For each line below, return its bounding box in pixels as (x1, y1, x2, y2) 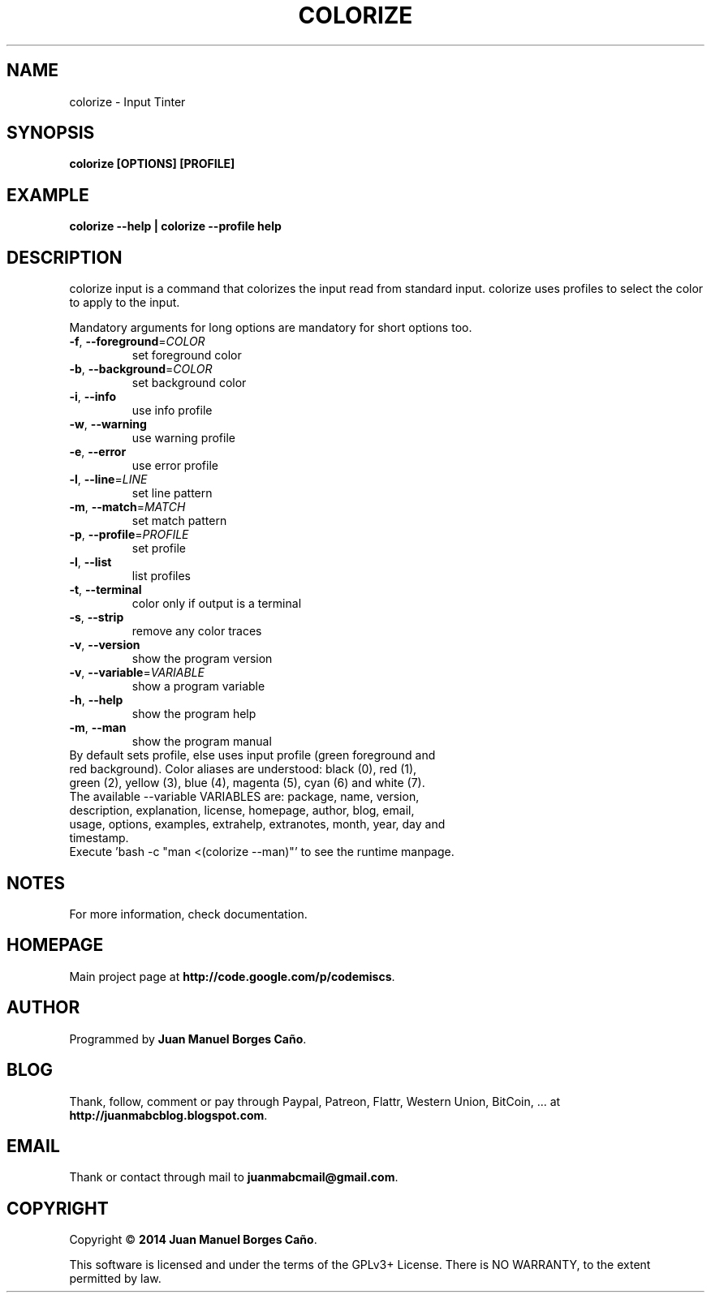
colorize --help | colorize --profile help (69, 219, 282, 234)
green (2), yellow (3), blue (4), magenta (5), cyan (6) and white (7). (69, 776, 425, 790)
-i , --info (69, 389, 117, 404)
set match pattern (131, 514, 227, 528)
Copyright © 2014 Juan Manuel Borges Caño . (69, 1232, 317, 1247)
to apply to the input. (69, 295, 180, 310)
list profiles (131, 569, 192, 583)
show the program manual (131, 734, 272, 749)
